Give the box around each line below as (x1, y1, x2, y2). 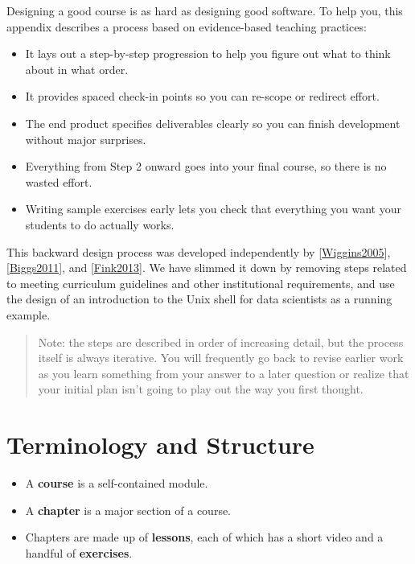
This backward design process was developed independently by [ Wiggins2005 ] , (6, 243, 391, 260)
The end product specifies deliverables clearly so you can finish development (25, 114, 401, 131)
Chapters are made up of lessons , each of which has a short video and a (25, 529, 384, 545)
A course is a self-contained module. (25, 475, 208, 491)
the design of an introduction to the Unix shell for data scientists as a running (6, 290, 392, 307)
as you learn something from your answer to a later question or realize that (38, 364, 409, 381)
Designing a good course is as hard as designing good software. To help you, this (6, 2, 403, 19)
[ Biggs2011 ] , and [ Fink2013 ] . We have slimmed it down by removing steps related (6, 259, 407, 276)
